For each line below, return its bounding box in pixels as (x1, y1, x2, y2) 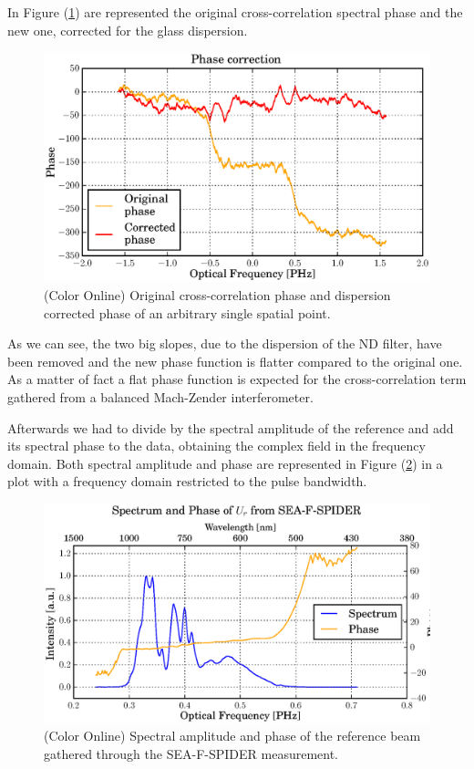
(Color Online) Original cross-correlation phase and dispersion (44, 285, 391, 304)
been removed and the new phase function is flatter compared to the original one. (7, 351, 463, 370)
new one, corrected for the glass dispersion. (7, 20, 248, 39)
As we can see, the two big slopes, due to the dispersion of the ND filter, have (7, 334, 442, 353)
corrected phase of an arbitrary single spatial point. (44, 303, 331, 322)
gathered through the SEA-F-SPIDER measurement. (44, 744, 338, 764)
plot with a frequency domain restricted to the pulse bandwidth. (7, 472, 367, 491)
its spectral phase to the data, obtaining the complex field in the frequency (7, 436, 426, 455)
